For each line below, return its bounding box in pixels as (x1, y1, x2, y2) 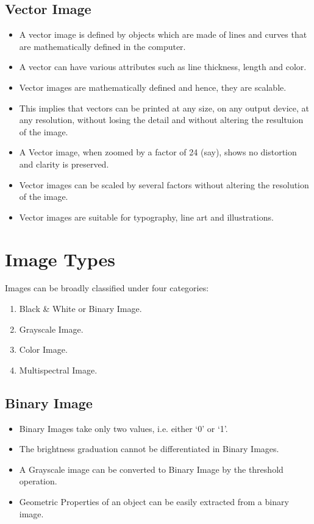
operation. (19, 475, 57, 487)
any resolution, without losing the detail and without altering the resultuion (19, 113, 304, 126)
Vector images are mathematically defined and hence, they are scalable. (19, 80, 287, 93)
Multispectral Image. (19, 363, 98, 376)
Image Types (5, 246, 116, 271)
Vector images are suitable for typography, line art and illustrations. (19, 210, 274, 223)
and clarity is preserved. (19, 157, 109, 170)
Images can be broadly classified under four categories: (5, 281, 209, 294)
